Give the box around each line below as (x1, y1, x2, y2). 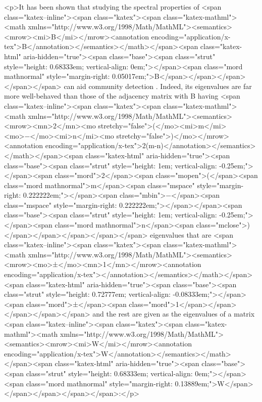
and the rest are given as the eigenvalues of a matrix (92, 308, 255, 319)
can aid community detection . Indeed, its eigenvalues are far (64, 80, 252, 91)
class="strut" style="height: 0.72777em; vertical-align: (4, 289, 171, 299)
